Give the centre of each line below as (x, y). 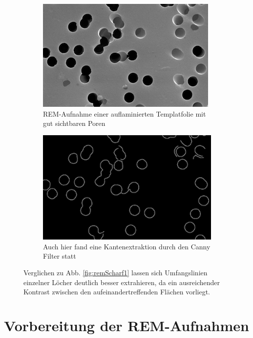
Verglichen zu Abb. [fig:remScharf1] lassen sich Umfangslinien (116, 272)
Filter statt (60, 256)
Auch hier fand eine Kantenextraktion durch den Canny (127, 246)
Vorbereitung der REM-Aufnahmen (126, 325)
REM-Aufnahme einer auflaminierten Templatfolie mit (125, 113)
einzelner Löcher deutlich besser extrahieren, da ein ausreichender (122, 282)
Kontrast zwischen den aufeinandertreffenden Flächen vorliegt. (117, 292)
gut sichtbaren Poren (74, 123)
